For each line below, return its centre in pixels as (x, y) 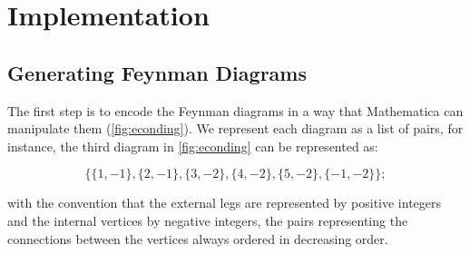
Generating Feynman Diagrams (157, 72)
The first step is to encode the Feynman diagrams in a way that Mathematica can (235, 110)
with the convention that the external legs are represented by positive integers (225, 203)
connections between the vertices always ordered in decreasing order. (198, 238)
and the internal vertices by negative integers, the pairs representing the (208, 220)
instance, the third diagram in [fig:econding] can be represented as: (193, 146)
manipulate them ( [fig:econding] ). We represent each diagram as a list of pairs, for (235, 128)
